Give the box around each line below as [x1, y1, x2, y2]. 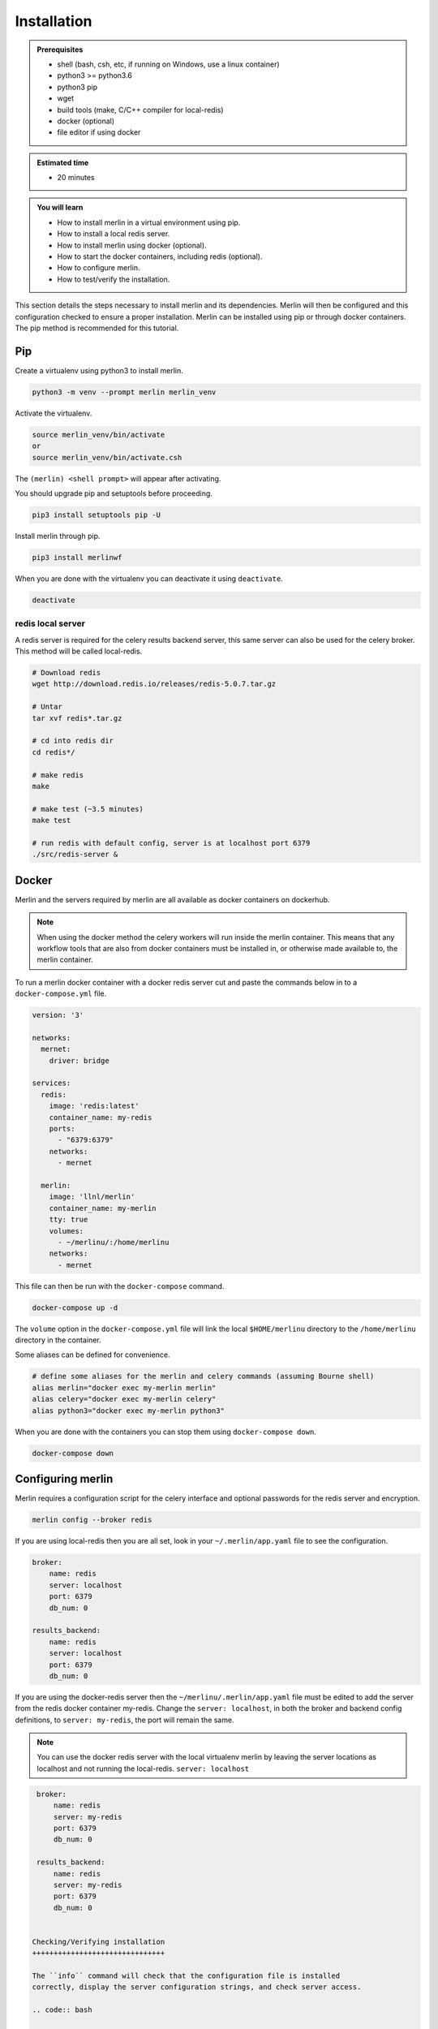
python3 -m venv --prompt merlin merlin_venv [32, 387, 217, 397]
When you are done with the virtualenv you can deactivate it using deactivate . [15, 573, 283, 584]
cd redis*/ [32, 747, 75, 756]
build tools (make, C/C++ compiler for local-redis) [57, 105, 224, 114]
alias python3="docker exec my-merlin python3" [32, 1406, 225, 1415]
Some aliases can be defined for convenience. [15, 1350, 170, 1359]
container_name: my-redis [49, 1113, 152, 1122]
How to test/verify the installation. [57, 274, 170, 284]
